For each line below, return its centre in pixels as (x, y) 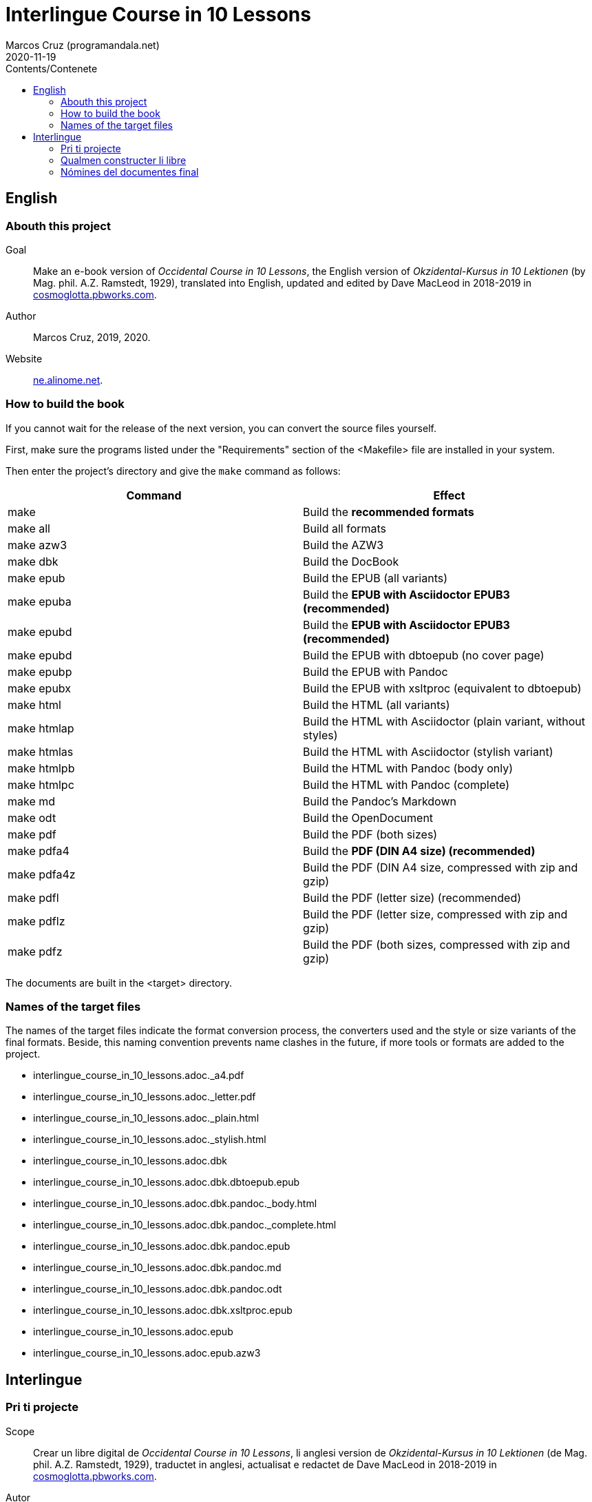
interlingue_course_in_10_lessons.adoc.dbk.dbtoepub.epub (167, 1182)
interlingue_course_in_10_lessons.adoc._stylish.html (150, 1140)
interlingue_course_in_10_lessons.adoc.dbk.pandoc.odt (158, 1289)
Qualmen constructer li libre (124, 160)
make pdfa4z (42, 874)
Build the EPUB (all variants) (376, 578)
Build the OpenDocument (368, 817)
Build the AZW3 (343, 545)
